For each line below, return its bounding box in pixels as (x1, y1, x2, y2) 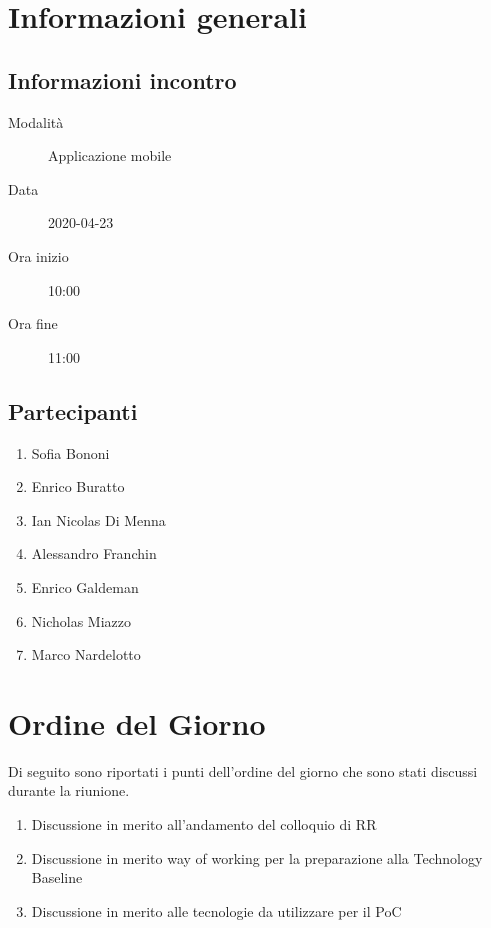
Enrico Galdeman (31, 576, 139, 597)
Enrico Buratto (31, 476, 125, 497)
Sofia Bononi (31, 442, 110, 463)
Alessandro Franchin (31, 543, 157, 564)
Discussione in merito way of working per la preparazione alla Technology (31, 847, 483, 868)
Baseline (31, 867, 83, 888)
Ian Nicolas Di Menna (31, 509, 166, 530)
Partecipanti (8, 395, 138, 426)
